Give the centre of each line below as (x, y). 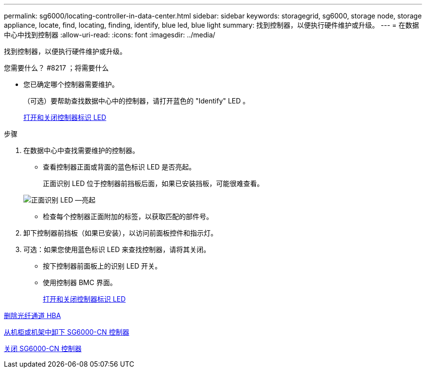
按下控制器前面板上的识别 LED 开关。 (102, 266)
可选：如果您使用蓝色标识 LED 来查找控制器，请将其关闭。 (117, 249)
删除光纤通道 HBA (33, 315)
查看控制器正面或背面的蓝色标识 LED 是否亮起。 (119, 167)
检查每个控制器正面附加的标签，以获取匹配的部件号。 (128, 216)
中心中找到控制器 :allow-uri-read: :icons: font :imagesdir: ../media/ (110, 35)
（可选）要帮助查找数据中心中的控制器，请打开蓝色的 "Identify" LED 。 (137, 101)
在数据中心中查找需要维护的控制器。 (81, 150)
